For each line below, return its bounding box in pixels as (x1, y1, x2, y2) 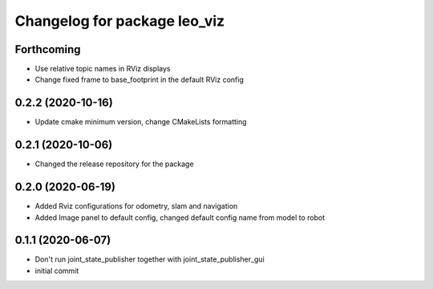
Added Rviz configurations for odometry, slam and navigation (34, 201, 238, 211)
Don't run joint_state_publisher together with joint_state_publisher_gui (34, 254, 265, 264)
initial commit (34, 266, 79, 275)
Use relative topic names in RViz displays (34, 64, 171, 74)
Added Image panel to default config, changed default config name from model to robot (34, 213, 326, 222)
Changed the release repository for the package (34, 159, 194, 169)
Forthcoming (14, 43, 81, 56)
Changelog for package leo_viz (14, 12, 225, 30)
